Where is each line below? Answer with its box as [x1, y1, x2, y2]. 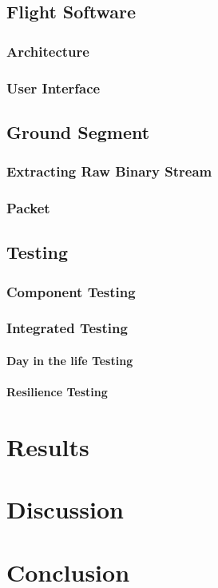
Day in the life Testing [6, 352, 133, 368]
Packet [6, 198, 50, 218]
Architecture [6, 41, 89, 61]
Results [6, 430, 89, 463]
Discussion [6, 493, 124, 526]
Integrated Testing [6, 318, 128, 338]
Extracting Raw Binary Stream [6, 161, 212, 181]
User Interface [6, 77, 101, 97]
